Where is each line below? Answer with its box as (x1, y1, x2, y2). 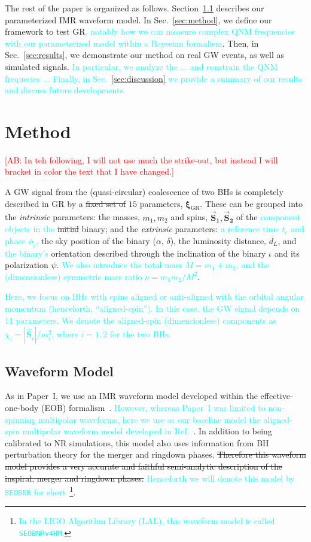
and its (274, 246, 300, 259)
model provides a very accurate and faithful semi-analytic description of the (5, 459, 282, 472)
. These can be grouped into (200, 197, 303, 209)
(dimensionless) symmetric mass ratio (5, 270, 142, 282)
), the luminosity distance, (170, 234, 267, 246)
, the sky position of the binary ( (36, 234, 156, 246)
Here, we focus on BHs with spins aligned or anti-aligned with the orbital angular (5, 290, 304, 303)
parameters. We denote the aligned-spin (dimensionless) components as (16, 313, 277, 326)
